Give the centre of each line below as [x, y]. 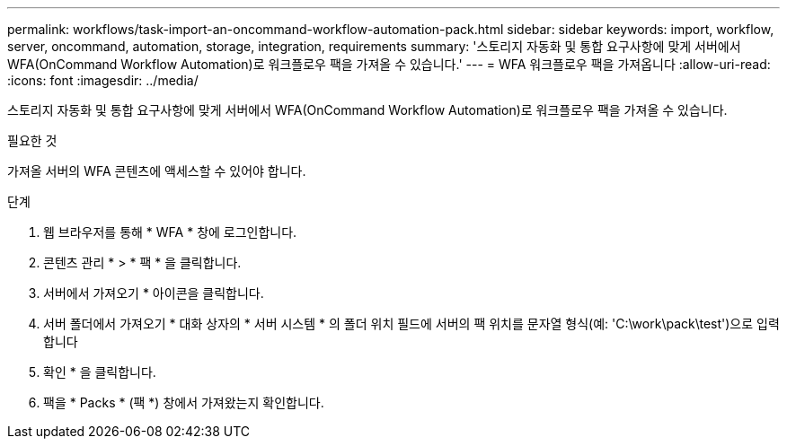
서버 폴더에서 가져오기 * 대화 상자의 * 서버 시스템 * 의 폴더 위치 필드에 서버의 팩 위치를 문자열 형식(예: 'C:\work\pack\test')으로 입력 [411, 324]
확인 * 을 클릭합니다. [100, 372]
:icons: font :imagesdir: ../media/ [103, 80]
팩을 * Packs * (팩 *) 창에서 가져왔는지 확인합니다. [184, 402]
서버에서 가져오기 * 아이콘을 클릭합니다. [154, 293]
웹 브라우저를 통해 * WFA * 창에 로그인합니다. [170, 232]
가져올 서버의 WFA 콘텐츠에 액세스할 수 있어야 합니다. [157, 171]
